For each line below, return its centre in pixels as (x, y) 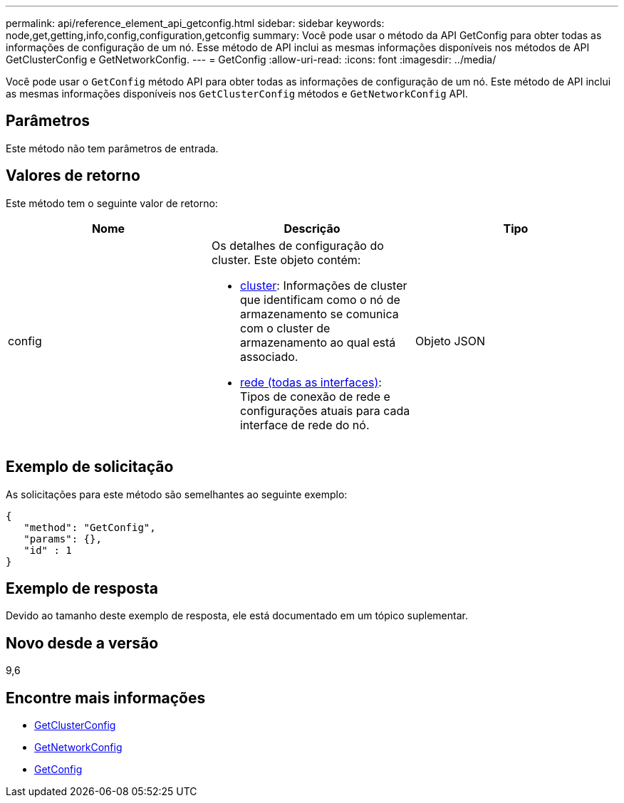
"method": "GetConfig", (90, 527)
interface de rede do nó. (305, 425)
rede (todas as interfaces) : (311, 382)
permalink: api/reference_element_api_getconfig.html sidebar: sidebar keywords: (195, 23)
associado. (269, 356)
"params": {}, (63, 539)
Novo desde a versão (82, 643)
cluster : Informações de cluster (323, 285)
